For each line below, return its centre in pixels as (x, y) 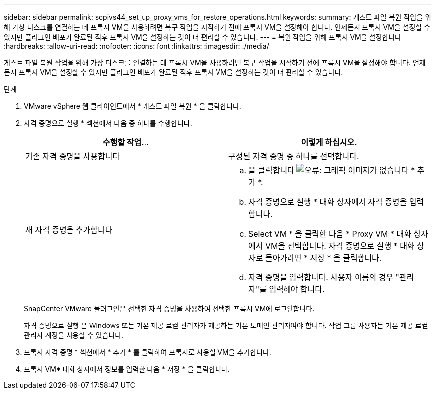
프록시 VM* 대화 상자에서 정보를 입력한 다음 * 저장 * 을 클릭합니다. (127, 369)
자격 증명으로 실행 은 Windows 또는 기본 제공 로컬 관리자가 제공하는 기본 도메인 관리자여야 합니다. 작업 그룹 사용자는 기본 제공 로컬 (226, 325)
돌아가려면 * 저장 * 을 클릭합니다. (323, 258)
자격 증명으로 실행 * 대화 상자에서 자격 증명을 (328, 202)
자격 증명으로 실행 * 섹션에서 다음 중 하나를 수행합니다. (108, 123)
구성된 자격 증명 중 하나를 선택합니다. (294, 156)
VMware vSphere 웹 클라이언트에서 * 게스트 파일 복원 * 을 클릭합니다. (133, 106)
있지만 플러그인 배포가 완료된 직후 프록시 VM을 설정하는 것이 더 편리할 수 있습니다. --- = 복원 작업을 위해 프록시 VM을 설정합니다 (203, 37)
